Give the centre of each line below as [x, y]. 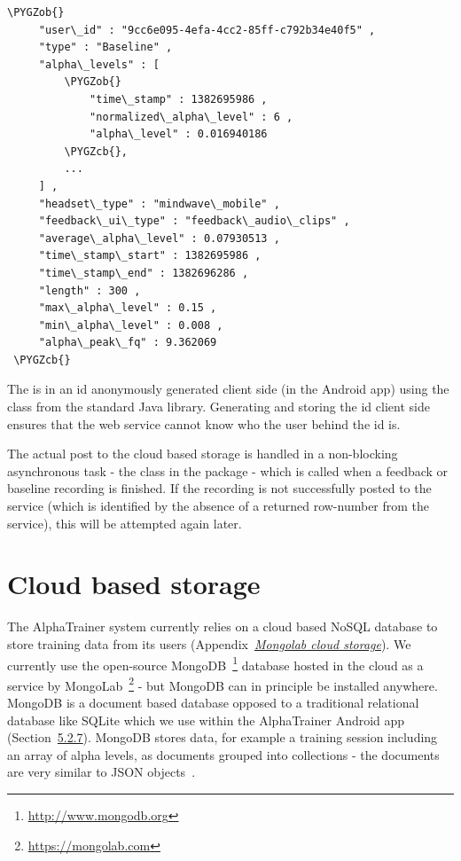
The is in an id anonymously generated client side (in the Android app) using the [228, 389]
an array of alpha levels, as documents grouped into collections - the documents [223, 754]
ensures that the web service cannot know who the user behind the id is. [204, 423]
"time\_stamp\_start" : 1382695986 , [150, 256]
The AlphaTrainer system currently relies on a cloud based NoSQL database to [223, 626]
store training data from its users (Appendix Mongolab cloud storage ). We [209, 643]
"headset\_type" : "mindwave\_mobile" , [159, 204]
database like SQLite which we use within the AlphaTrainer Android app [206, 720]
